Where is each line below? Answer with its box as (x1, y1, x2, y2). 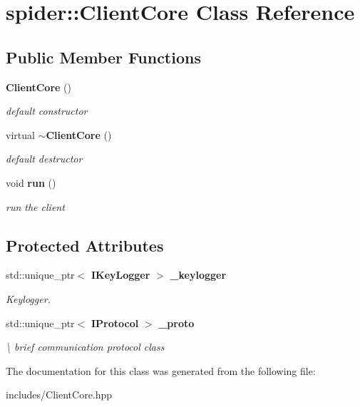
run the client (6, 199, 65, 214)
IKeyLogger (91, 267, 150, 282)
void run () (6, 175, 56, 190)
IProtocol (91, 315, 139, 330)
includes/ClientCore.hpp (6, 387, 113, 402)
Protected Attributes (6, 234, 164, 256)
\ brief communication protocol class (6, 339, 165, 354)
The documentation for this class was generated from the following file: (6, 363, 316, 378)
